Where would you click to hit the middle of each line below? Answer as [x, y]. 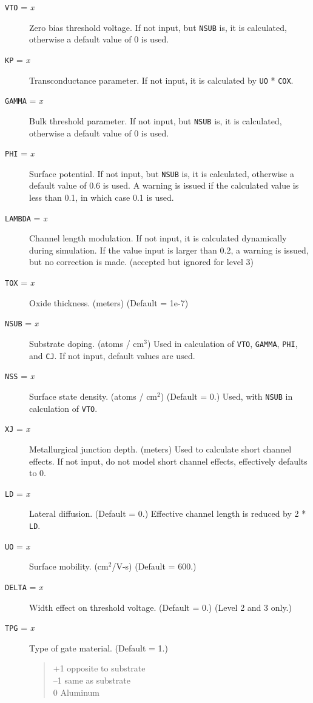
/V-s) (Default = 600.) [154, 566]
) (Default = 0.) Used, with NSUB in [227, 396]
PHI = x [20, 153]
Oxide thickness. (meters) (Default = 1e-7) [109, 302]
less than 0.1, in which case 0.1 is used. [102, 197]
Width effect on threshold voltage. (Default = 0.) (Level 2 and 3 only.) [160, 607]
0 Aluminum [76, 692]
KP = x [18, 59]
